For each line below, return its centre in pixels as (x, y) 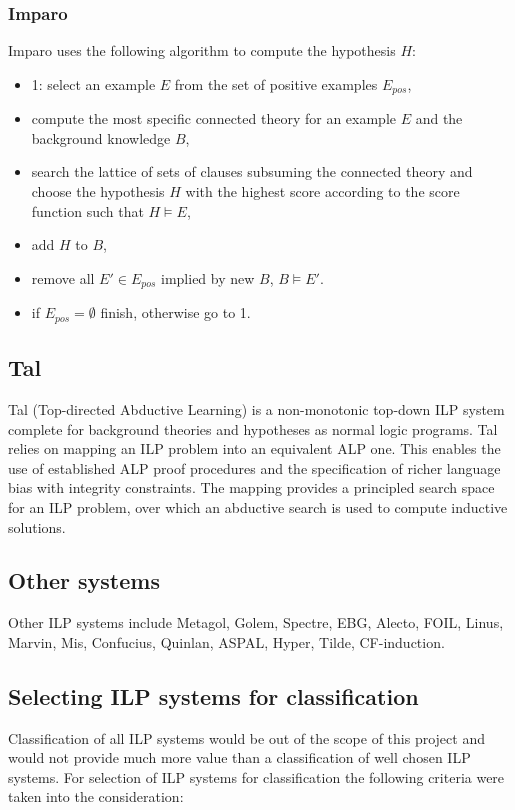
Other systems (84, 580)
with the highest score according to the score (322, 191)
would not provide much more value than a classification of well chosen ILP (239, 757)
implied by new (208, 277)
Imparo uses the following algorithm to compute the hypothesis (202, 50)
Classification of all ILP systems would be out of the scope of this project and (246, 737)
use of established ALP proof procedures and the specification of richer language (254, 467)
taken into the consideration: (96, 796)
